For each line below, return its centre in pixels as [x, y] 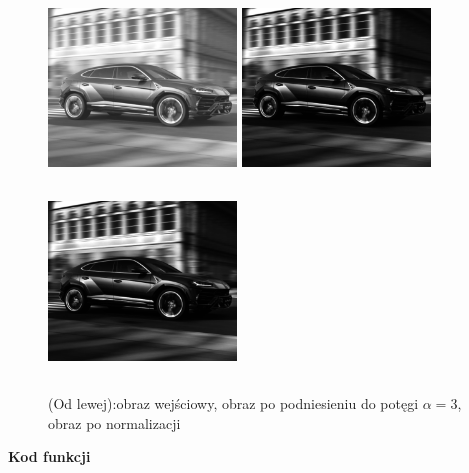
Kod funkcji [49, 456]
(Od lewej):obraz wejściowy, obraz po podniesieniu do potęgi [233, 403]
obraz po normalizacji [114, 422]
